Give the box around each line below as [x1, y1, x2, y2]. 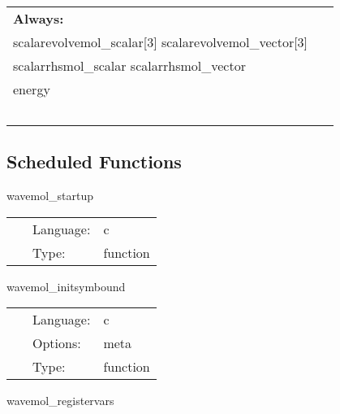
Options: [32, 333, 81, 353]
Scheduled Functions [6, 149, 182, 174]
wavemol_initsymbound [6, 277, 126, 294]
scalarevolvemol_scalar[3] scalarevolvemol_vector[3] [13, 33, 308, 51]
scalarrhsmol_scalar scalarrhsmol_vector [13, 56, 246, 75]
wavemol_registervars [6, 392, 114, 409]
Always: [13, 9, 64, 28]
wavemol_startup [6, 187, 94, 204]
